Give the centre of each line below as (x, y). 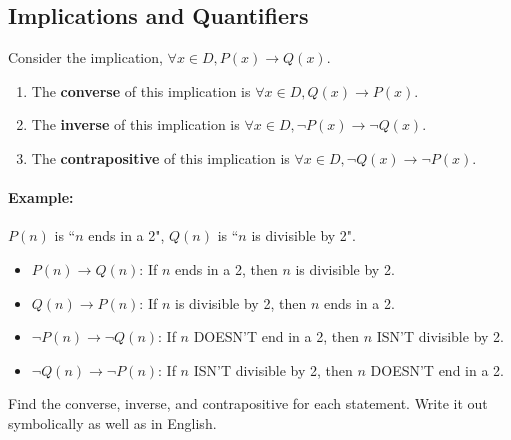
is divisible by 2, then (240, 302)
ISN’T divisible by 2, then (273, 369)
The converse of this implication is (141, 90)
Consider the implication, (85, 57)
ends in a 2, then (226, 268)
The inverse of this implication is (135, 124)
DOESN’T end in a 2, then (276, 336)
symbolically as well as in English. (112, 422)
